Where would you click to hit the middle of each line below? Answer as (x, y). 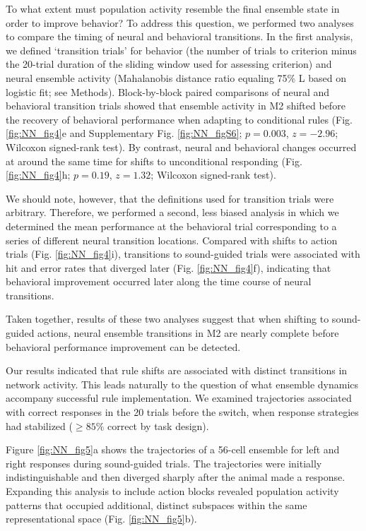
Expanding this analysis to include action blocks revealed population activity (172, 491)
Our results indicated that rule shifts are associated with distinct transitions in (177, 370)
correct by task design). (158, 425)
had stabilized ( (39, 425)
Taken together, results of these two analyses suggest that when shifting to (167, 319)
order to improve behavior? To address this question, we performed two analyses (180, 22)
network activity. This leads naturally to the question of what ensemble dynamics (182, 384)
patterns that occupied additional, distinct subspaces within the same (157, 505)
